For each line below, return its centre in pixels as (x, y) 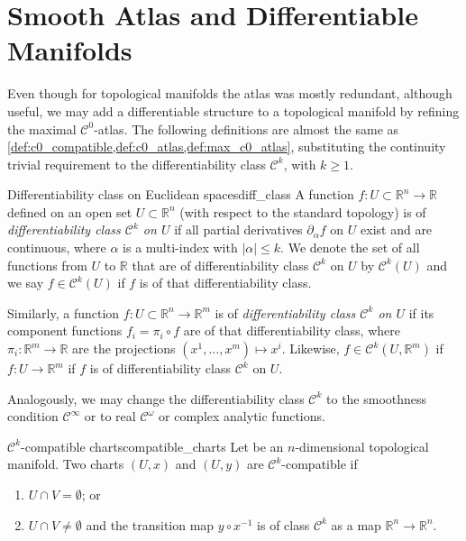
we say (26, 283)
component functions (65, 330)
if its (421, 312)
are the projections (124, 348)
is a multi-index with (180, 248)
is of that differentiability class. (225, 283)
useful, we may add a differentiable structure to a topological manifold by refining (233, 110)
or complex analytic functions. (242, 416)
